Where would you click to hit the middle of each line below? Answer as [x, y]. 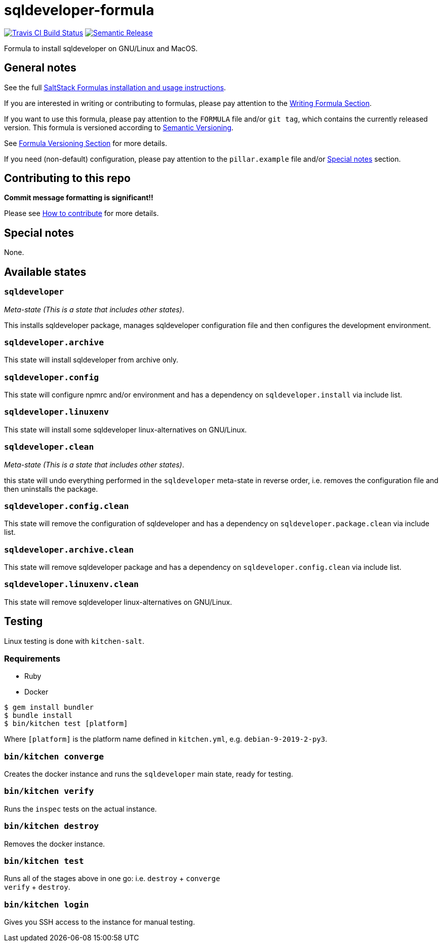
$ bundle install [38, 716]
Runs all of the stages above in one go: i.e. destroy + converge [112, 879]
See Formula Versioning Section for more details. [86, 143]
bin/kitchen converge [54, 756]
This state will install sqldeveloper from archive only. [91, 360]
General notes [40, 68]
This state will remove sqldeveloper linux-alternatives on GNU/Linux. [118, 602]
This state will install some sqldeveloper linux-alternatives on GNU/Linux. [126, 429]
